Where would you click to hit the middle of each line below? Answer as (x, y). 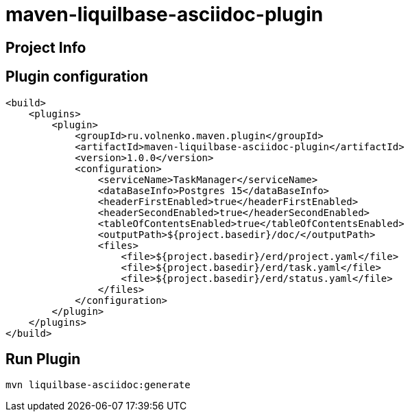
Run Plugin (43, 359)
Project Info (46, 47)
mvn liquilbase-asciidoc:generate (98, 385)
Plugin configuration (77, 77)
